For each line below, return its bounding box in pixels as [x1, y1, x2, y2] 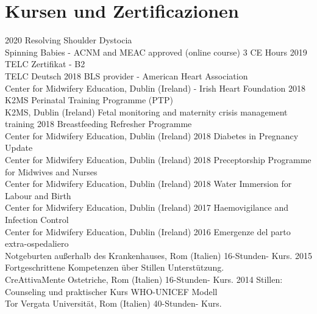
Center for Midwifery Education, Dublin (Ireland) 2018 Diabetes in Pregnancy [5, 129, 299, 142]
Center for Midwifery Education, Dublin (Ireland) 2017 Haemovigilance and [5, 201, 288, 214]
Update [5, 141, 33, 154]
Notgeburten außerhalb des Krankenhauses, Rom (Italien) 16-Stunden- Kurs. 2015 [5, 249, 312, 261]
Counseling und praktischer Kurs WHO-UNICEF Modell [5, 285, 218, 298]
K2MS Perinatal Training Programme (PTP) [5, 93, 173, 106]
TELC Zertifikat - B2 [5, 57, 85, 70]
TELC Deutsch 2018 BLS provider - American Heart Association [5, 69, 248, 82]
